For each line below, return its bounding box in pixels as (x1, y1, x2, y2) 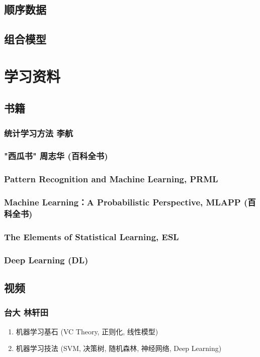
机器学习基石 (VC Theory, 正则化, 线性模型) (16, 326, 158, 336)
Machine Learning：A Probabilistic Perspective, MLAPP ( (4, 196, 248, 208)
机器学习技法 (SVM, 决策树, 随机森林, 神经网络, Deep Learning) (16, 343, 222, 353)
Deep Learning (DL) (4, 253, 89, 266)
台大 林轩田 (4, 306, 49, 319)
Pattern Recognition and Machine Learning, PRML (4, 173, 218, 185)
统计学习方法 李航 (4, 126, 73, 139)
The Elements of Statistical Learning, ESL (4, 230, 179, 243)
